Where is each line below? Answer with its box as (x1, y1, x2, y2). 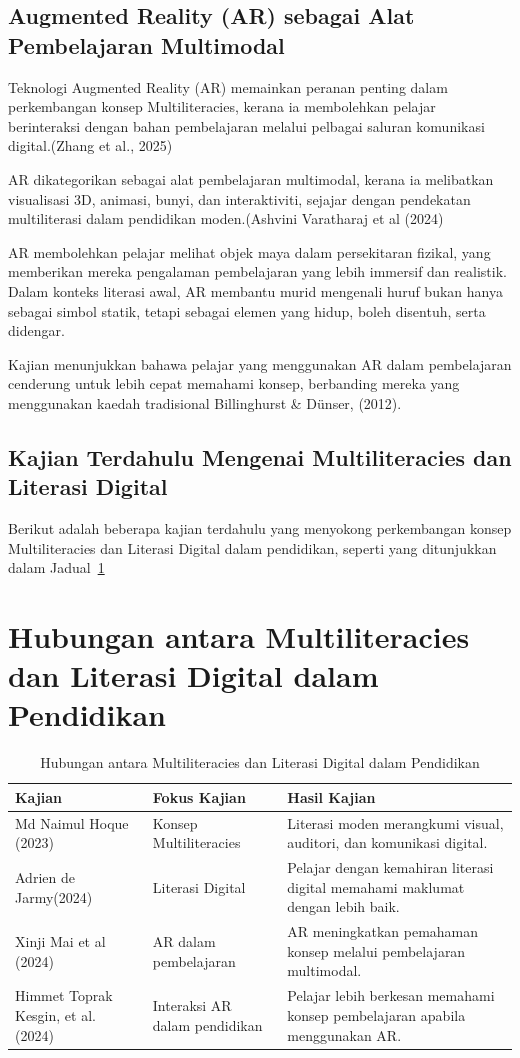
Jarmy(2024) (15, 886, 93, 907)
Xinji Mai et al (15, 931, 106, 952)
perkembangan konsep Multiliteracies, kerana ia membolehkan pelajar (8, 96, 436, 117)
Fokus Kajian (152, 786, 246, 807)
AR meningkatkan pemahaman (287, 921, 479, 942)
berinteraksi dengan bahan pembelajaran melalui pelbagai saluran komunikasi (8, 115, 485, 136)
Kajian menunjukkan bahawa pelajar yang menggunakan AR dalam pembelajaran (8, 353, 512, 374)
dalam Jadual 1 (8, 557, 105, 578)
